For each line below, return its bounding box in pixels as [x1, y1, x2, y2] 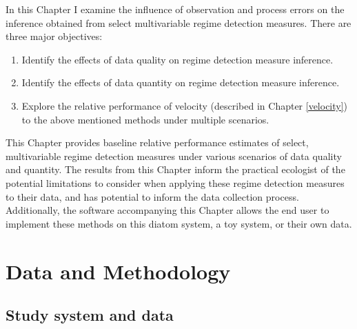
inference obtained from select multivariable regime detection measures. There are [6, 15, 351, 30]
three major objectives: [6, 29, 103, 43]
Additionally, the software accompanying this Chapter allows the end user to [6, 203, 329, 217]
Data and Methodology [6, 257, 231, 285]
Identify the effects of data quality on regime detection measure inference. [21, 52, 334, 66]
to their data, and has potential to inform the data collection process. [6, 189, 299, 203]
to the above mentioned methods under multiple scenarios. [21, 112, 269, 126]
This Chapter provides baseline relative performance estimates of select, [6, 135, 309, 150]
